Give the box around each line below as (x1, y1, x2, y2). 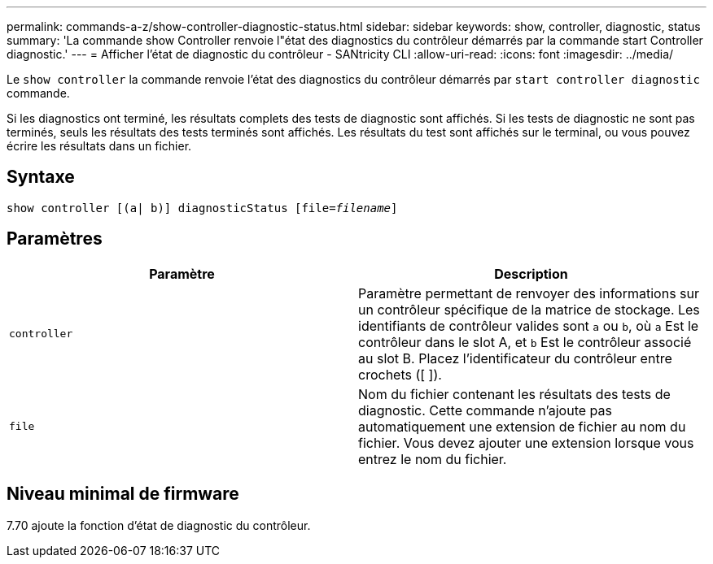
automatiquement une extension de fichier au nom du (358, 418, 686, 435)
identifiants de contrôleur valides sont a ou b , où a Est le (358, 317, 699, 334)
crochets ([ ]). (358, 366, 442, 383)
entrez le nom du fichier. (358, 450, 507, 467)
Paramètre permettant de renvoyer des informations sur (358, 284, 700, 302)
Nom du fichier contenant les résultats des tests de (358, 385, 671, 402)
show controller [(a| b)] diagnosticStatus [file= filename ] (7, 201, 398, 215)
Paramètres (7, 228, 103, 249)
